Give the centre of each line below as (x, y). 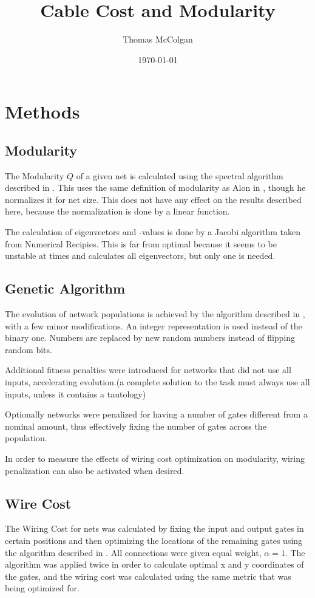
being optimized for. (42, 588)
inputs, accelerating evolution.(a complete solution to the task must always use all (157, 382)
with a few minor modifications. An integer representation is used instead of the (154, 325)
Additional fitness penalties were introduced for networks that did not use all (148, 370)
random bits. (29, 349)
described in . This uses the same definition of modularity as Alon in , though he (155, 187)
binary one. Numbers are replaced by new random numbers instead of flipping (150, 338)
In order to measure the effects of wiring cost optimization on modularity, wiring (155, 458)
